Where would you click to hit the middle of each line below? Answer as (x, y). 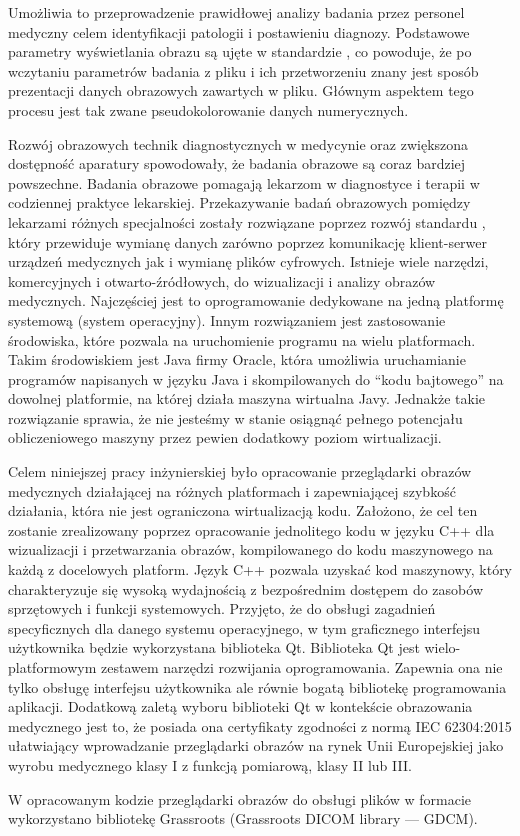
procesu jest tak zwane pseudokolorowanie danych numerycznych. (208, 109)
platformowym (52, 667)
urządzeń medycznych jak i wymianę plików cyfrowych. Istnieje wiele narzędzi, (248, 261)
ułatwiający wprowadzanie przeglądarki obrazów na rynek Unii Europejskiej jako (256, 745)
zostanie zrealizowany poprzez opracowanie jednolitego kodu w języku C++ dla (251, 529)
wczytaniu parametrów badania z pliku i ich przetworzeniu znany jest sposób (243, 70)
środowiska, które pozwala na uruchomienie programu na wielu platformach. (242, 339)
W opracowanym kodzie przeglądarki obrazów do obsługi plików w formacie (240, 798)
